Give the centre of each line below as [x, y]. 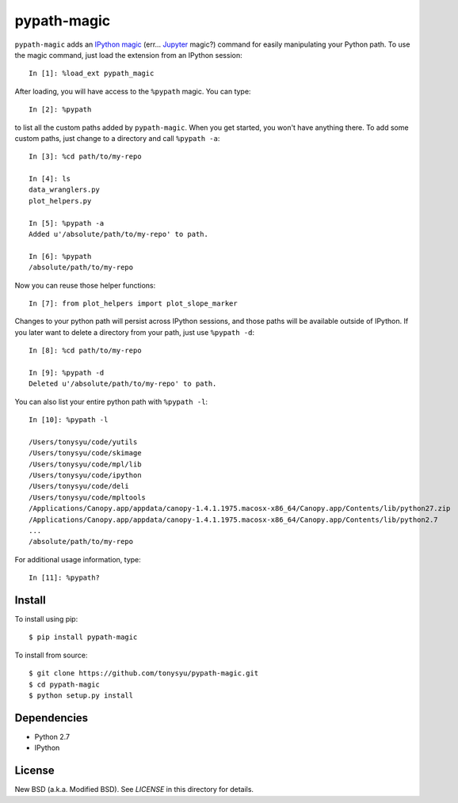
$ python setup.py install [81, 696]
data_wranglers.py [65, 190]
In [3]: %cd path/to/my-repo [85, 157]
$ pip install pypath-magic [83, 637]
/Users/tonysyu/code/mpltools [88, 497]
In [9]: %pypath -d [67, 373]
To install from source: [51, 655]
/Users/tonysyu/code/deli [79, 486]
